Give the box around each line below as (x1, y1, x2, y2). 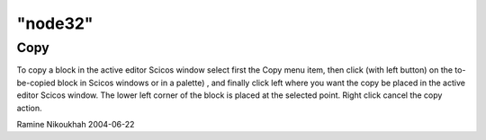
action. (16, 102, 42, 113)
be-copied (16, 77, 56, 88)
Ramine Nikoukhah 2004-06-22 (16, 118, 135, 129)
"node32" (16, 13, 94, 33)
